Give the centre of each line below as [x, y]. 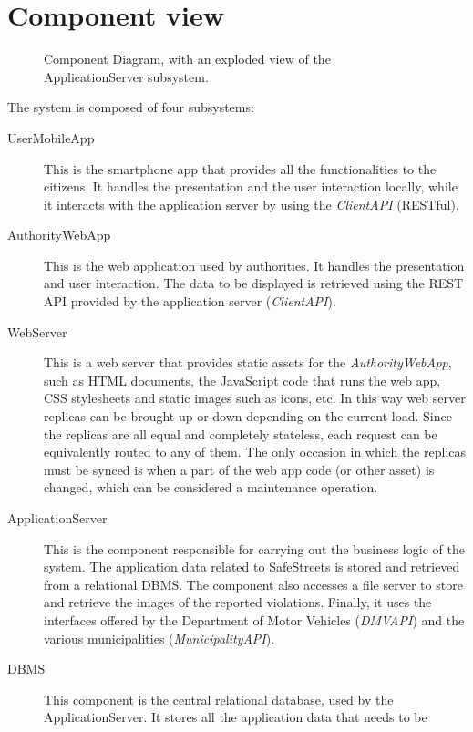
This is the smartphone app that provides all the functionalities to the [240, 168]
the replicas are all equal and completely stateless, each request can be [241, 433]
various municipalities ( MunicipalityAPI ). [159, 638]
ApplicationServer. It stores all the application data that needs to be [236, 717]
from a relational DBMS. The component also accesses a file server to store [253, 584]
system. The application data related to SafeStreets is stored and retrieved [252, 567]
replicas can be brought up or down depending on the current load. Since [248, 416]
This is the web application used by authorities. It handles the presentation [254, 265]
